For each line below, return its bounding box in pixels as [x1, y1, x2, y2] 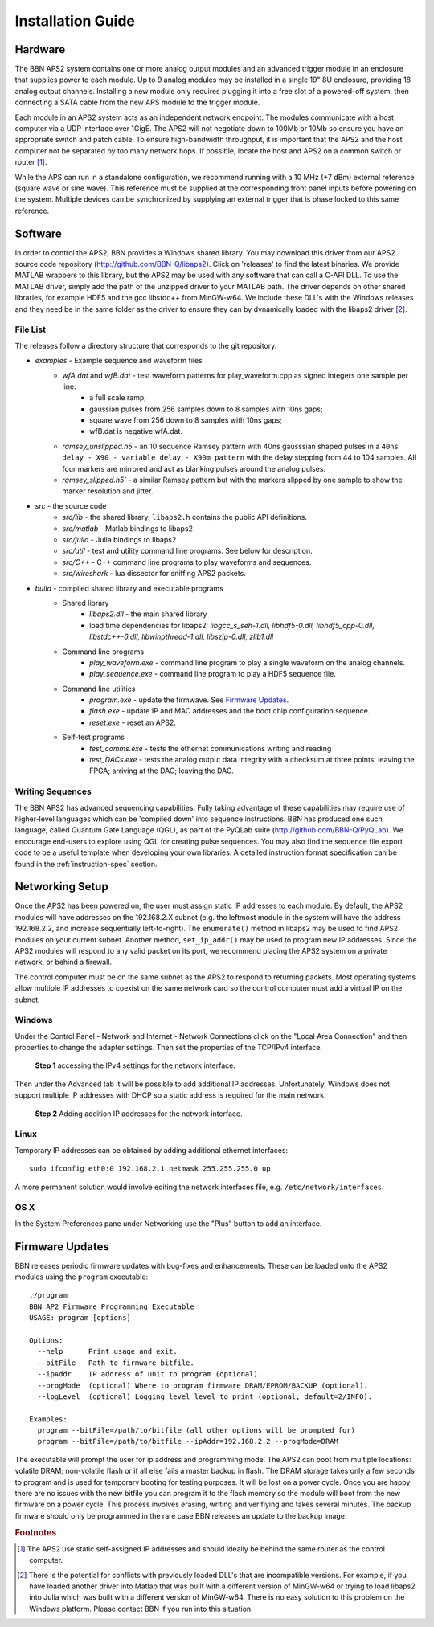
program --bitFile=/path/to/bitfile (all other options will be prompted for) [37, 1426, 356, 1435]
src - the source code [35, 501, 108, 510]
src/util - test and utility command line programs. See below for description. [62, 546, 313, 556]
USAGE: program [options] [29, 1314, 132, 1322]
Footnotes [14, 1527, 57, 1538]
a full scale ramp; [89, 393, 147, 403]
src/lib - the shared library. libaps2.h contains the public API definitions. [62, 513, 307, 522]
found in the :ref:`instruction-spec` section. [14, 859, 158, 869]
